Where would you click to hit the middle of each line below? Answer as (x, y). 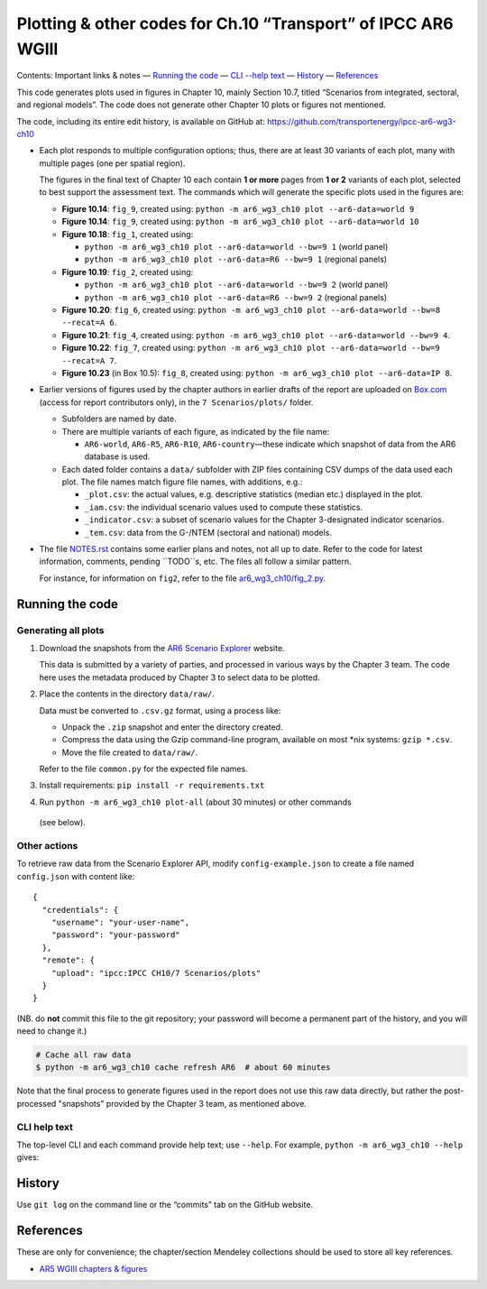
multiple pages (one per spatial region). (112, 163)
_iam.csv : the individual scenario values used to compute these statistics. (224, 507)
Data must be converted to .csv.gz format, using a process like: (160, 710)
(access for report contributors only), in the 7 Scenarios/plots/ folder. (176, 402)
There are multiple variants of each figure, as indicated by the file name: (196, 431)
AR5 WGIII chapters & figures (93, 1268)
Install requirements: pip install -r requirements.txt (152, 786)
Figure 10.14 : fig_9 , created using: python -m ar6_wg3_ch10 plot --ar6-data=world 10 (240, 222)
